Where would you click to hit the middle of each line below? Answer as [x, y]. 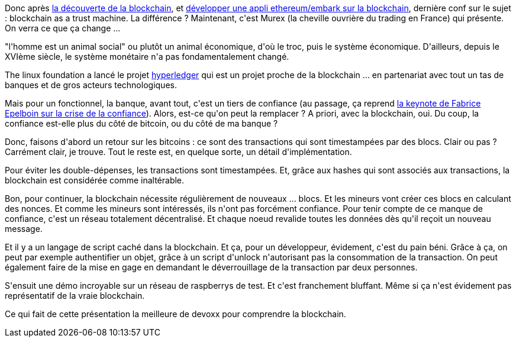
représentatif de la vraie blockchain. [75, 296]
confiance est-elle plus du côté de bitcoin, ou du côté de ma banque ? [141, 123]
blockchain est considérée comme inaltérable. [95, 180]
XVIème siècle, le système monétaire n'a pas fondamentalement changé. [147, 57]
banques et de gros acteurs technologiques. [91, 85]
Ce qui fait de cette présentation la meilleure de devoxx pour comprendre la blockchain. [175, 314]
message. [24, 229]
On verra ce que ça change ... [63, 28]
